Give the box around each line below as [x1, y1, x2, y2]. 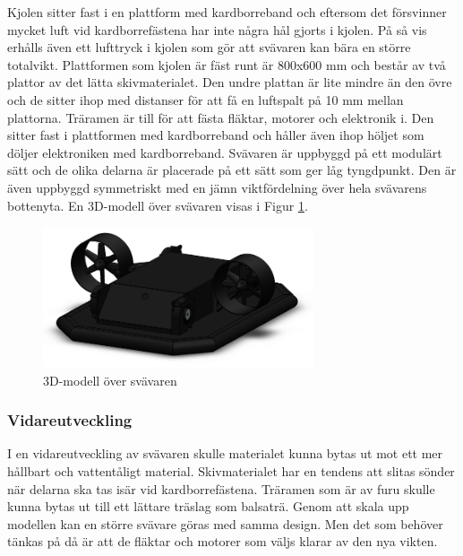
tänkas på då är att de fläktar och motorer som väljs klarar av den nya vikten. [7, 532, 438, 551]
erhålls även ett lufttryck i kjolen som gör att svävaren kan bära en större [7, 38, 411, 56]
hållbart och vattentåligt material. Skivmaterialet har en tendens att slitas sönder [7, 461, 455, 480]
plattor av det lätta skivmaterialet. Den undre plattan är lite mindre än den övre [7, 73, 452, 91]
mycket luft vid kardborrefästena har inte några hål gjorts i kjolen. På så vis [7, 20, 427, 39]
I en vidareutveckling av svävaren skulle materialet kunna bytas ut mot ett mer [7, 444, 443, 463]
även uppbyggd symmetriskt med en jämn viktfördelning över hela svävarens [7, 178, 427, 196]
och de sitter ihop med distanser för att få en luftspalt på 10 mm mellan [7, 90, 404, 109]
